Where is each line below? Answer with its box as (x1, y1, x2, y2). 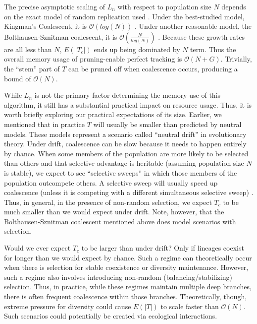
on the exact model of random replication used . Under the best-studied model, (4, 11, 245, 21)
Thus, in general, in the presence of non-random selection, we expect (4, 196, 212, 207)
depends (221, 1, 246, 11)
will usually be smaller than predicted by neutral (93, 119, 242, 129)
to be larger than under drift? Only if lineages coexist (81, 243, 244, 253)
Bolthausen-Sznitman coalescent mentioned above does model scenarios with (4, 216, 236, 226)
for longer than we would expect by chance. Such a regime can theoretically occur (4, 252, 252, 262)
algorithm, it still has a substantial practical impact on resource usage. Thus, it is (4, 99, 252, 110)
